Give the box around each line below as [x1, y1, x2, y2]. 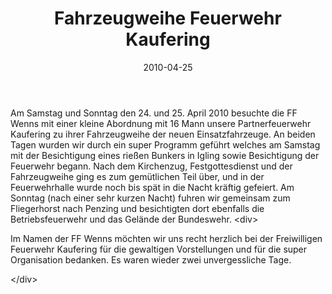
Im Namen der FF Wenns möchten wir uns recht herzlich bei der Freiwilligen [10, 232, 323, 244]
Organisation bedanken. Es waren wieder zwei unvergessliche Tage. [10, 253, 292, 266]
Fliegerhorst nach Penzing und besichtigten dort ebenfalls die [10, 202, 265, 214]
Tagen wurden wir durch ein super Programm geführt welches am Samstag [10, 138, 321, 151]
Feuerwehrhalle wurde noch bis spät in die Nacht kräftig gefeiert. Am [10, 181, 295, 193]
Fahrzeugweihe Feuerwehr [54, 7, 282, 30]
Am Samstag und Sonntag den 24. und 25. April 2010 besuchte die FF [10, 107, 298, 119]
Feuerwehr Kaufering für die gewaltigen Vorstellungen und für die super [10, 243, 308, 255]
